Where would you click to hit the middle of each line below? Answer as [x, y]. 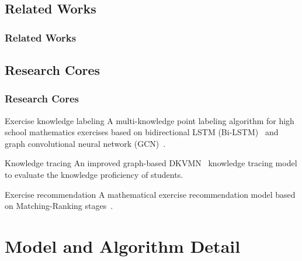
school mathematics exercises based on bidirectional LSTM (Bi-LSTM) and [142, 132]
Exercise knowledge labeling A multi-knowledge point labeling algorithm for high [150, 120]
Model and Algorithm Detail [123, 245]
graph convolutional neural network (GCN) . [85, 143]
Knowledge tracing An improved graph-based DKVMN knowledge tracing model [151, 163]
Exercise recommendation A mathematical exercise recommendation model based [150, 194]
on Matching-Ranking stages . [59, 206]
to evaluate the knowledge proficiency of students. [94, 174]
